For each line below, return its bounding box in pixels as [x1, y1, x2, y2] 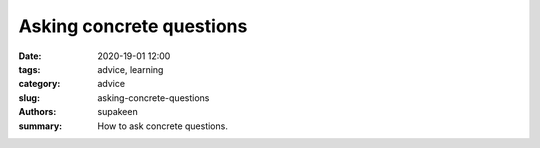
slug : [18, 91, 40, 104]
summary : [18, 120, 63, 132]
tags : [18, 63, 41, 75]
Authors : [18, 106, 57, 118]
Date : [18, 50, 42, 62]
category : [18, 78, 61, 90]
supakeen [97, 106, 139, 118]
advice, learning [97, 63, 164, 75]
